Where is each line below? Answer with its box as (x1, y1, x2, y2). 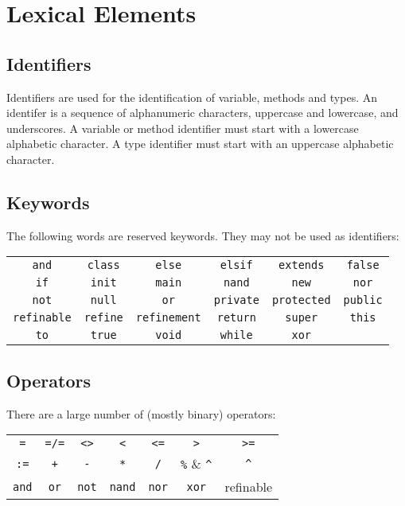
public (343, 294, 383, 307)
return (216, 311, 256, 325)
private (213, 294, 259, 307)
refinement (135, 311, 201, 325)
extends (278, 259, 325, 272)
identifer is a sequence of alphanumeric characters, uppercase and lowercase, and (6, 104, 399, 121)
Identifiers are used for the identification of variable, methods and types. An (6, 88, 377, 105)
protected (271, 294, 331, 307)
